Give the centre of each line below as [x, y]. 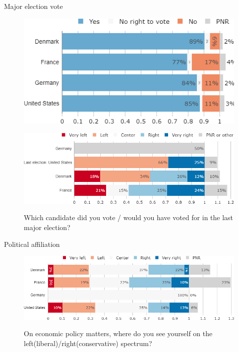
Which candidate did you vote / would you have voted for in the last [129, 217]
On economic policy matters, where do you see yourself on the [118, 333]
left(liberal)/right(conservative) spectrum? [88, 343]
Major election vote [33, 6]
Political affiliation [32, 244]
